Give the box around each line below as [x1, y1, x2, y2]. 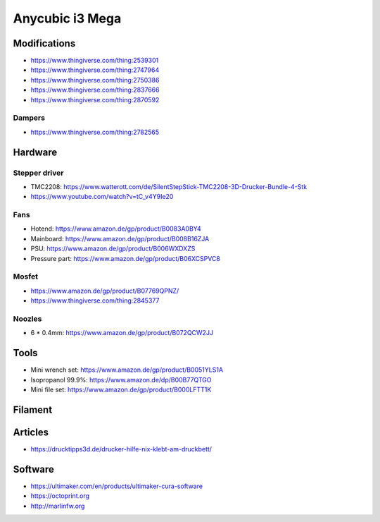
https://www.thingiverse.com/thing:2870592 [30, 95, 160, 104]
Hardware [13, 146, 58, 158]
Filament [13, 403, 53, 415]
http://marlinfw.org [30, 502, 85, 510]
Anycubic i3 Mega [13, 11, 122, 26]
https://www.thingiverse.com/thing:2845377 [30, 296, 160, 305]
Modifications [13, 37, 76, 49]
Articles [13, 426, 49, 438]
